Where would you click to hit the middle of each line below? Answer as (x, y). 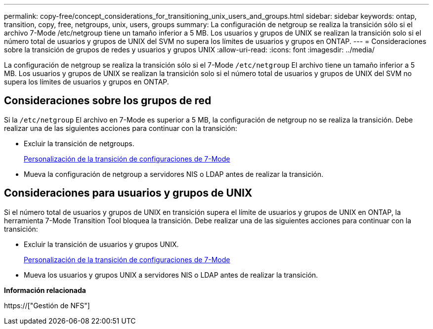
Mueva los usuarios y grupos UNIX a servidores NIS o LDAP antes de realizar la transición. (171, 275)
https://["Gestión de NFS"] (47, 305)
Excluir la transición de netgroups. (79, 143)
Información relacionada (45, 290)
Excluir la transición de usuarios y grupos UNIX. (101, 244)
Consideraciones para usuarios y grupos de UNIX (128, 193)
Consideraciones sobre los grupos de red (108, 101)
